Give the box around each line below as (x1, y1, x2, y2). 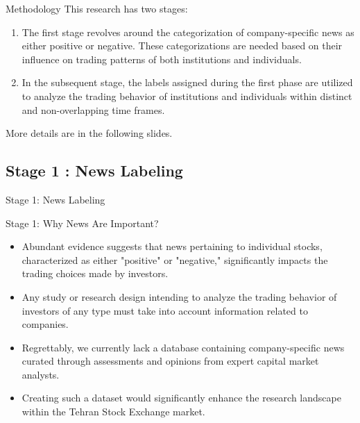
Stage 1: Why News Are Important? (6, 215, 159, 230)
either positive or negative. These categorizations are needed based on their (22, 38, 343, 53)
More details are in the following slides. (6, 126, 173, 140)
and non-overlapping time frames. (22, 102, 165, 117)
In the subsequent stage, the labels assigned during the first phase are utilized (22, 75, 353, 90)
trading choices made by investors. (22, 266, 169, 281)
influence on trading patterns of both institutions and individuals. (22, 51, 302, 66)
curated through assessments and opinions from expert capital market (22, 354, 319, 368)
